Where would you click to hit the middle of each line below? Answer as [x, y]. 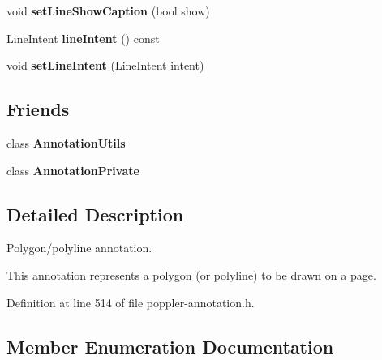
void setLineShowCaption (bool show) [108, 11]
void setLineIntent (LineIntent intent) [105, 65]
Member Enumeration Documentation [170, 346]
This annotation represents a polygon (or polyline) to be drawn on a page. [191, 274]
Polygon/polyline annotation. [79, 248]
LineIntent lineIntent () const [83, 38]
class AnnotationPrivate [73, 170]
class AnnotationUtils [66, 142]
